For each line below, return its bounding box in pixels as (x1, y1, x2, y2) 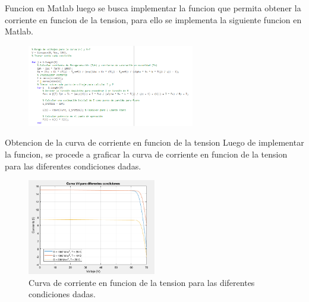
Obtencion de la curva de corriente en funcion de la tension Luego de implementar (5, 136, 304, 149)
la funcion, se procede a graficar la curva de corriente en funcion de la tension (5, 147, 288, 160)
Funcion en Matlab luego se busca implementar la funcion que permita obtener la (5, 2, 301, 14)
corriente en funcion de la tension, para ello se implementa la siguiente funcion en (5, 13, 302, 26)
